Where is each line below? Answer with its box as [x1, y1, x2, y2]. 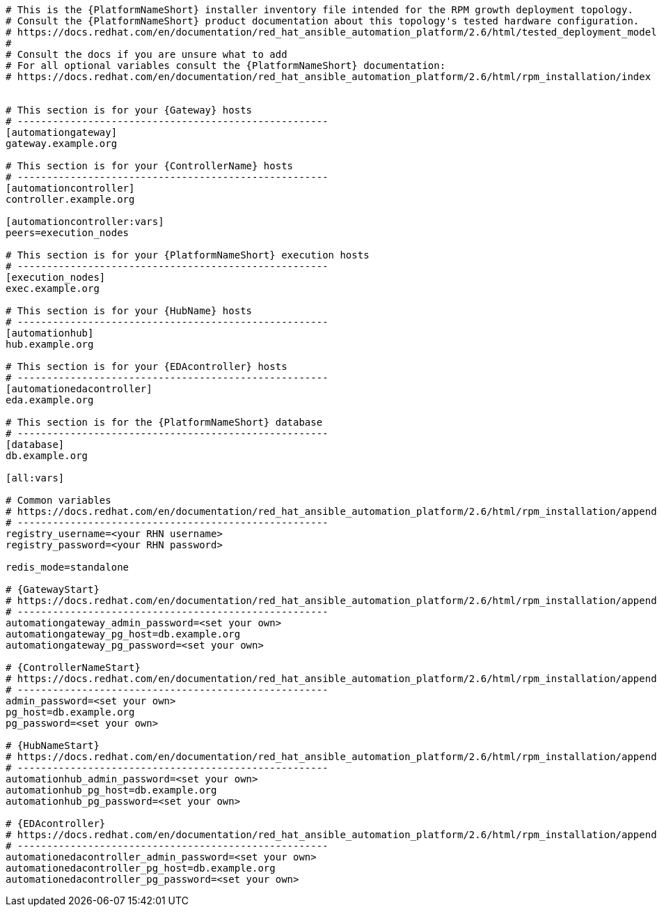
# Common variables [6, 495, 111, 506]
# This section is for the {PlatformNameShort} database [6, 417, 323, 428]
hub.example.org [6, 339, 94, 350]
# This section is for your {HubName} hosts [6, 305, 253, 316]
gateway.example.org [6, 138, 118, 149]
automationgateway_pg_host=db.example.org [6, 628, 241, 640]
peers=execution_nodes [6, 227, 129, 238]
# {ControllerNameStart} [6, 662, 141, 673]
